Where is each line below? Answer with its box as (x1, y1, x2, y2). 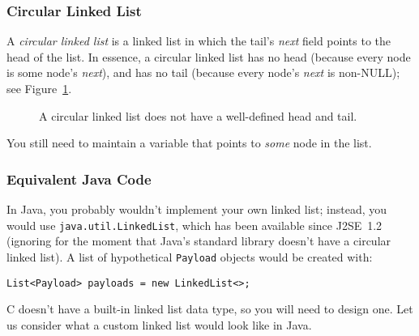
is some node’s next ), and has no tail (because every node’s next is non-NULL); (6, 64, 400, 81)
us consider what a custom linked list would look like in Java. (6, 316, 312, 333)
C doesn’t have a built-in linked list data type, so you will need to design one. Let (6, 300, 413, 317)
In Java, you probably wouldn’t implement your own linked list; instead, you (6, 201, 387, 217)
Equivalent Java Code (6, 168, 152, 189)
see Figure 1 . (6, 80, 72, 96)
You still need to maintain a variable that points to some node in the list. (6, 134, 372, 151)
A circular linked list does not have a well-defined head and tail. (39, 107, 357, 124)
